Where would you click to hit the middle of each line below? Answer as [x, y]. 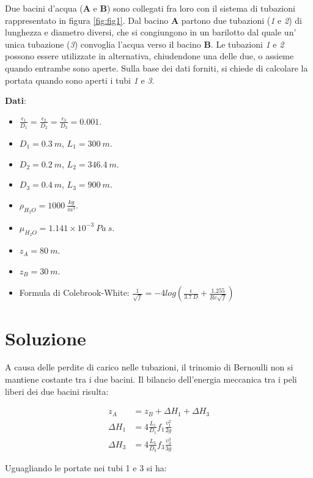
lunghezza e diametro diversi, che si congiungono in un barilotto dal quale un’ [151, 32]
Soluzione [46, 338]
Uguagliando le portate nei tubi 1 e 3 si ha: [86, 468]
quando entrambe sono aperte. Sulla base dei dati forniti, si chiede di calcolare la [156, 68]
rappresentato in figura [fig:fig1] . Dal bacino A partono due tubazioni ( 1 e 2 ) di [153, 20]
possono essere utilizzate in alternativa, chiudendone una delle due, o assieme [149, 56]
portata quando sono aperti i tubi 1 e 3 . [80, 80]
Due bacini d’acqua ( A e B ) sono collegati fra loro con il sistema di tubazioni [150, 8]
